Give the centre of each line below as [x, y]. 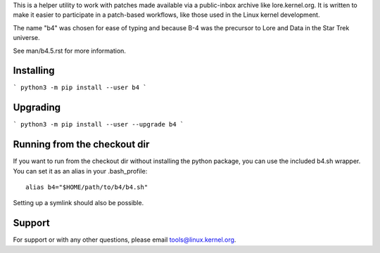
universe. [26, 38]
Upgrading [37, 108]
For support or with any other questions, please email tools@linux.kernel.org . [125, 240]
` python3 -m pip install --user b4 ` [80, 87]
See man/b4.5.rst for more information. [70, 51]
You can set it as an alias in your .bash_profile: [80, 171]
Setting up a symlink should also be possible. [78, 203]
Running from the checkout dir [81, 144]
